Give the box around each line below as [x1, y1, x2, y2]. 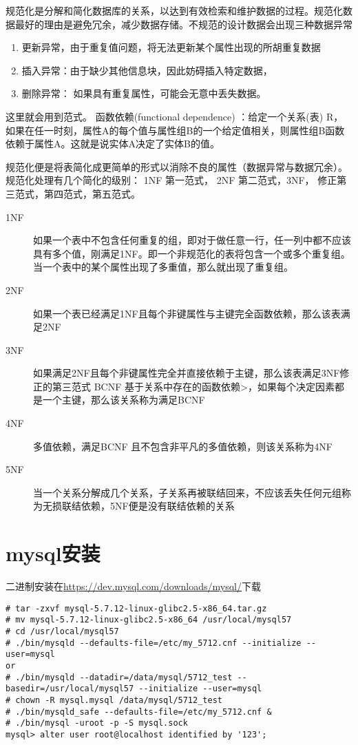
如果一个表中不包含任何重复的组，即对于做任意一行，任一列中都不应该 [33, 233, 351, 247]
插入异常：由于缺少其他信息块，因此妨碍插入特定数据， [21, 63, 273, 77]
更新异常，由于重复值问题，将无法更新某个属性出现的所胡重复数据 [21, 40, 321, 54]
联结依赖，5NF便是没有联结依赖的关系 [61, 499, 235, 513]
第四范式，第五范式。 [43, 186, 140, 200]
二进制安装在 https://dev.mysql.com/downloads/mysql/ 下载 [6, 579, 261, 594]
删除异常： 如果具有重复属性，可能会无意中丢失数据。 [21, 86, 266, 101]
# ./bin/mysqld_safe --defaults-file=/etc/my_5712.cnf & [6, 706, 272, 717]
